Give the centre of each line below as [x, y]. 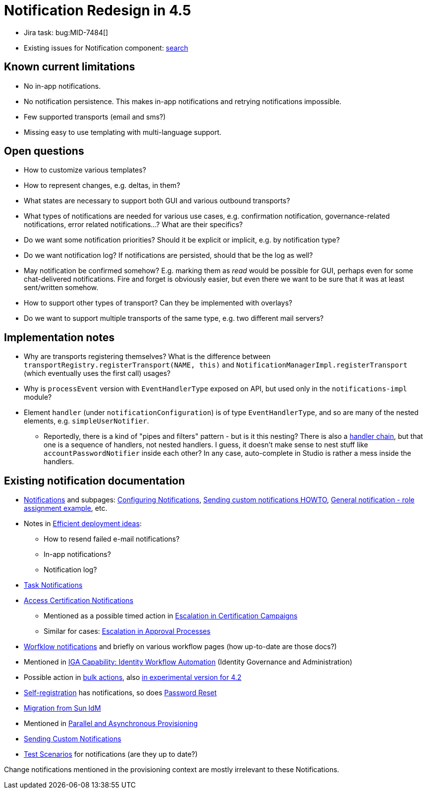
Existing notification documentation [95, 481]
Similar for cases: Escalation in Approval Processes [127, 631]
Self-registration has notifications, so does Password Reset [120, 693]
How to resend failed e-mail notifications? [112, 539]
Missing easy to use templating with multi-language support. [123, 132]
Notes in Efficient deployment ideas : [83, 524]
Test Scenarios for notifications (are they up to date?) [111, 754]
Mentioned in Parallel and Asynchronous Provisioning [111, 724]
